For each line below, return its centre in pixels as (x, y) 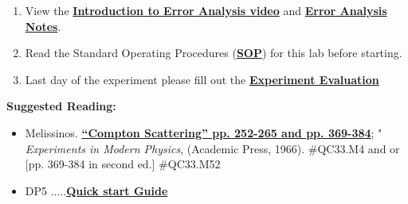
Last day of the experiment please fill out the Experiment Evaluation (202, 79)
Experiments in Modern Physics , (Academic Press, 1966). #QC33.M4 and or (212, 148)
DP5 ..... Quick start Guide (96, 190)
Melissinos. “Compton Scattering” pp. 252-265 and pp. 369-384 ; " (204, 132)
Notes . (43, 26)
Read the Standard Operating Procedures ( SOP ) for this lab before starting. (214, 53)
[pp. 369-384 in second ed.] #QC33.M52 (123, 164)
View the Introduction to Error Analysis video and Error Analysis (206, 10)
